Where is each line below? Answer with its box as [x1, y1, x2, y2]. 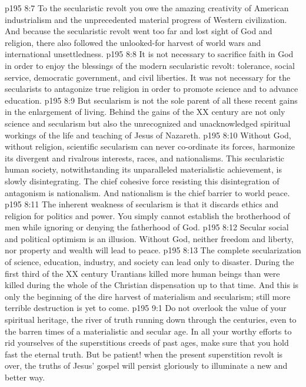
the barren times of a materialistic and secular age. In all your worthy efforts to [5, 325, 292, 337]
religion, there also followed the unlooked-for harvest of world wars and [5, 36, 261, 48]
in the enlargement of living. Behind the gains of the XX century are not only [5, 105, 285, 118]
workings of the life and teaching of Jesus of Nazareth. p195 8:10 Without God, [5, 128, 291, 141]
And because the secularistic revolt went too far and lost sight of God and [5, 25, 272, 37]
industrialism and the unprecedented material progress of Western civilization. [5, 13, 287, 25]
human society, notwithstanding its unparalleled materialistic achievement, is [5, 163, 282, 176]
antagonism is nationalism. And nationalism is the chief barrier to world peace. [5, 186, 290, 199]
